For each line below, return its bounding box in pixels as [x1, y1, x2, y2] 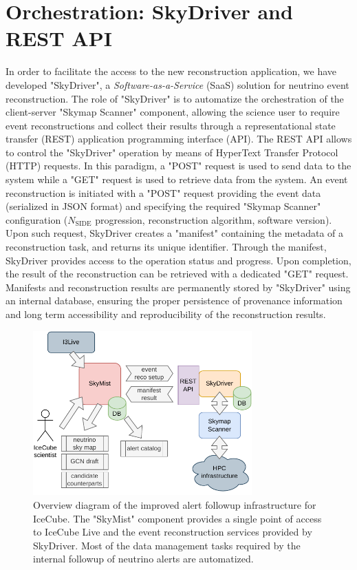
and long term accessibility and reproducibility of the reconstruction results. [6, 307, 326, 321]
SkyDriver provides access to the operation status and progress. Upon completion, [6, 253, 351, 267]
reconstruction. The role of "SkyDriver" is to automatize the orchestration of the [6, 91, 344, 105]
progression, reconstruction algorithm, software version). [95, 212, 332, 226]
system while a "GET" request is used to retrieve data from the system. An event [6, 172, 348, 187]
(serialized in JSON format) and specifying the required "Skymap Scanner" [6, 199, 321, 213]
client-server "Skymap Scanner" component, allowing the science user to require [6, 105, 340, 119]
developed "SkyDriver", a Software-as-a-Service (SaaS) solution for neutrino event [6, 77, 349, 92]
